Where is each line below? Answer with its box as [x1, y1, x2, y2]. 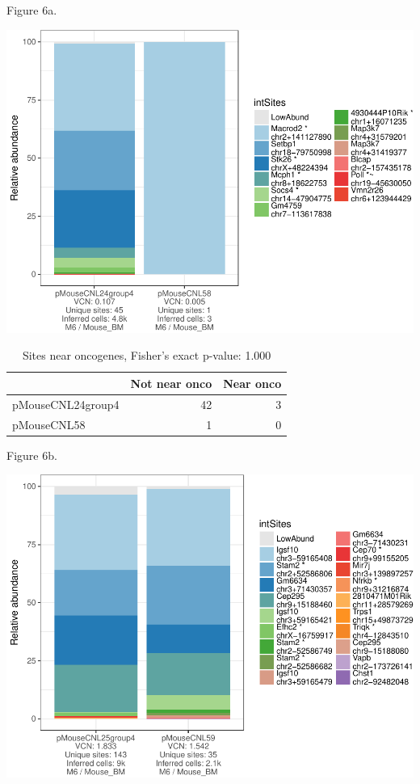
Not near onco [130, 374, 212, 391]
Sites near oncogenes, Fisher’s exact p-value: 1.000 [22, 347, 271, 364]
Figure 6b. [6, 446, 57, 463]
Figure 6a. [6, 2, 57, 18]
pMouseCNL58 [12, 415, 86, 432]
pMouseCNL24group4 [12, 395, 120, 412]
